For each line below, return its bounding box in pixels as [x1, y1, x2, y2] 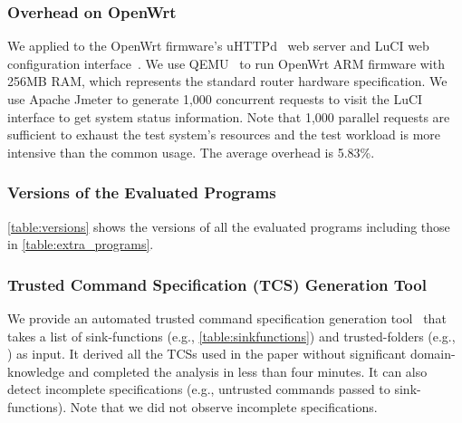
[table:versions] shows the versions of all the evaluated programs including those [7, 216, 450, 236]
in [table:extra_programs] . [7, 235, 154, 254]
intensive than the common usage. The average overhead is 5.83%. [7, 142, 375, 161]
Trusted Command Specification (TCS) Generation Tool [7, 273, 427, 295]
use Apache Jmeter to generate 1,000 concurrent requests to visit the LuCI [7, 90, 423, 108]
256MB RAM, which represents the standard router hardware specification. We [7, 72, 448, 91]
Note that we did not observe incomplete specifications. [70, 397, 378, 416]
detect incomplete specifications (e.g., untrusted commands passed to [7, 380, 390, 399]
